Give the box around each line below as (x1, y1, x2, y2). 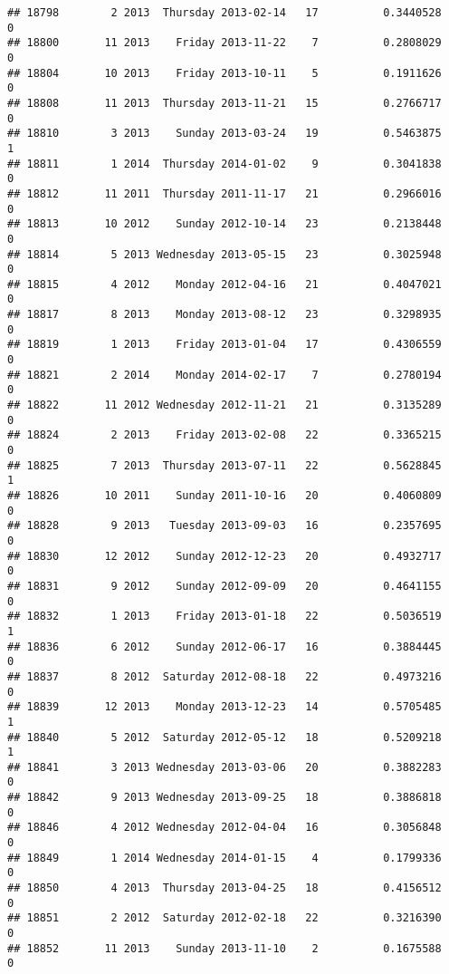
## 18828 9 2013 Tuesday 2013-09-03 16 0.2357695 (7, 519, 442, 533)
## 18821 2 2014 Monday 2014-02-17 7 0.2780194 (7, 368, 442, 381)
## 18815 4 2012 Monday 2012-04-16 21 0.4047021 (7, 277, 442, 291)
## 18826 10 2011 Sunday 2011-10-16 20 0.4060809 (7, 489, 442, 502)
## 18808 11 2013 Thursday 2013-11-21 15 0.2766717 (7, 96, 442, 110)
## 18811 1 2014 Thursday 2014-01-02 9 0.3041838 (7, 157, 442, 170)
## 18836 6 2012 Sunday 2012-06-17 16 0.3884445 (7, 640, 442, 653)
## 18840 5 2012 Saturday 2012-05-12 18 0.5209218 (7, 730, 442, 744)
